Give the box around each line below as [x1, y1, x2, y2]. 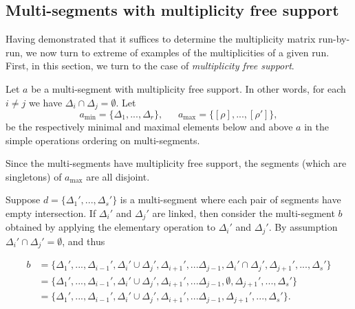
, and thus [62, 233, 105, 248]
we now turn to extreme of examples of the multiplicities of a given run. [25, 45, 330, 59]
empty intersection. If [6, 206, 96, 220]
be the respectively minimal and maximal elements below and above [6, 119, 293, 134]
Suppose [6, 192, 41, 207]
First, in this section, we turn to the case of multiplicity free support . [6, 58, 294, 73]
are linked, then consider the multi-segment [152, 206, 335, 220]
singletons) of [6, 169, 62, 183]
